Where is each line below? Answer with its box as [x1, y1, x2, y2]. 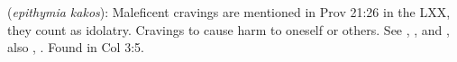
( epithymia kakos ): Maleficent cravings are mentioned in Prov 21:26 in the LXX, [7, 3, 451, 21]
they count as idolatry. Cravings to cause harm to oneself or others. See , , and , [7, 20, 450, 39]
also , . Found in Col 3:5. [7, 38, 144, 57]
